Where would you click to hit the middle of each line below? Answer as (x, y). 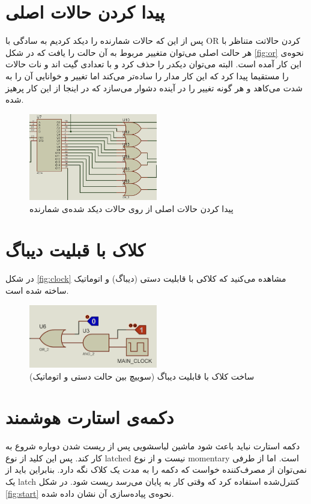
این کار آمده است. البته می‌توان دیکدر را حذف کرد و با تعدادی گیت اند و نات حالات (154, 64)
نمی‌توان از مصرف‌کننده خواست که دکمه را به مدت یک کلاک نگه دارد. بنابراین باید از (156, 469)
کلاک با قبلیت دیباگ (75, 250)
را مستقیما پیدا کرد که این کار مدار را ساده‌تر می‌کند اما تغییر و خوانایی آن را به (147, 75)
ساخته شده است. (37, 290)
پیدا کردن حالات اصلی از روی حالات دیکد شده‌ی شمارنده (131, 208)
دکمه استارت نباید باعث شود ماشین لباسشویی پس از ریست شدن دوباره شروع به (153, 446)
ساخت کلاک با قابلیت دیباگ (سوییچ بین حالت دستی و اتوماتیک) (142, 376)
